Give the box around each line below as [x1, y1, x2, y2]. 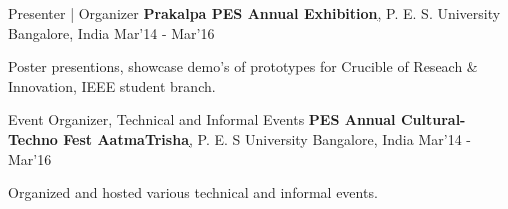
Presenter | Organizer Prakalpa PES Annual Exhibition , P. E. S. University [8, 3, 501, 23]
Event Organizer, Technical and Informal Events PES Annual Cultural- [8, 109, 466, 130]
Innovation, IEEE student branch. [8, 75, 216, 96]
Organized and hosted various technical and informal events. [8, 182, 378, 203]
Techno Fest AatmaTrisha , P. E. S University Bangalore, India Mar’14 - [8, 128, 471, 149]
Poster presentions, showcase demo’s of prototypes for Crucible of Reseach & [8, 56, 478, 77]
